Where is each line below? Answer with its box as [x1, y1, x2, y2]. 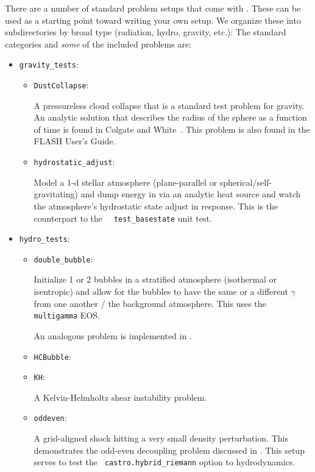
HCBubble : [34, 350, 71, 362]
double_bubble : [34, 252, 93, 265]
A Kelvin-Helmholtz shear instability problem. [34, 390, 207, 403]
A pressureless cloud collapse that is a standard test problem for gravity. [34, 99, 305, 111]
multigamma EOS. [34, 309, 100, 322]
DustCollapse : [34, 79, 89, 91]
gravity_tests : [19, 58, 79, 71]
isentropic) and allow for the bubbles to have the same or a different [34, 285, 288, 298]
